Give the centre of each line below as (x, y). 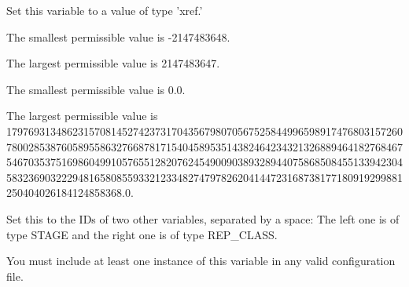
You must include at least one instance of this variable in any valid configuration (201, 261)
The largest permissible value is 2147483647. (113, 63)
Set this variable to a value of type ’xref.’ (105, 10)
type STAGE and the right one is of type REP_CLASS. (142, 234)
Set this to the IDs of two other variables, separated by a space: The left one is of (203, 218)
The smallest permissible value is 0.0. (96, 89)
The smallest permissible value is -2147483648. (118, 36)
